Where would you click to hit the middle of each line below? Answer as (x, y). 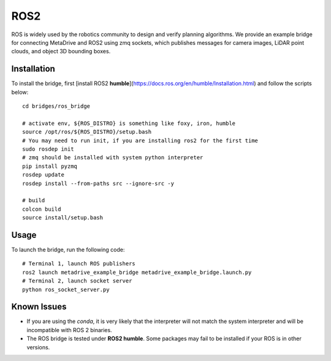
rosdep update (43, 175)
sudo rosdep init (48, 149)
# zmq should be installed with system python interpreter (113, 158)
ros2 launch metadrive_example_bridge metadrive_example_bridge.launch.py (137, 272)
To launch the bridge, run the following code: (68, 249)
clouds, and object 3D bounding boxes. (61, 51)
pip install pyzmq (50, 166)
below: (20, 92)
